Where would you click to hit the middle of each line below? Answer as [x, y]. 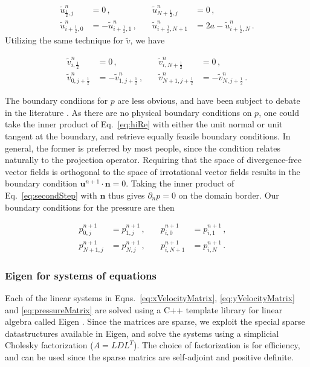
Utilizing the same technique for [64, 40]
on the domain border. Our [229, 195]
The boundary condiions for [57, 101]
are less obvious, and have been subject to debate [209, 101]
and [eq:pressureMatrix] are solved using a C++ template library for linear [144, 309]
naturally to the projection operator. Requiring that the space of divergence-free [153, 160]
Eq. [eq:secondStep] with [51, 195]
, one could [279, 112]
